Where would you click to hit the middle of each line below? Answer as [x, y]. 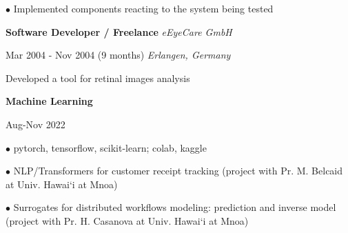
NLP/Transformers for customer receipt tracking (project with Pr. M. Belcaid [178, 171]
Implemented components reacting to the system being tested [143, 8]
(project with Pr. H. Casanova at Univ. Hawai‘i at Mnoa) [127, 220]
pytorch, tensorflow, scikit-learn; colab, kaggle [110, 147]
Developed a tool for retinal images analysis [98, 78]
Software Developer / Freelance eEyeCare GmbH [119, 31]
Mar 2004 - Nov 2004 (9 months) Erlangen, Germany [118, 55]
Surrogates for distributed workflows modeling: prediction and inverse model [175, 207]
